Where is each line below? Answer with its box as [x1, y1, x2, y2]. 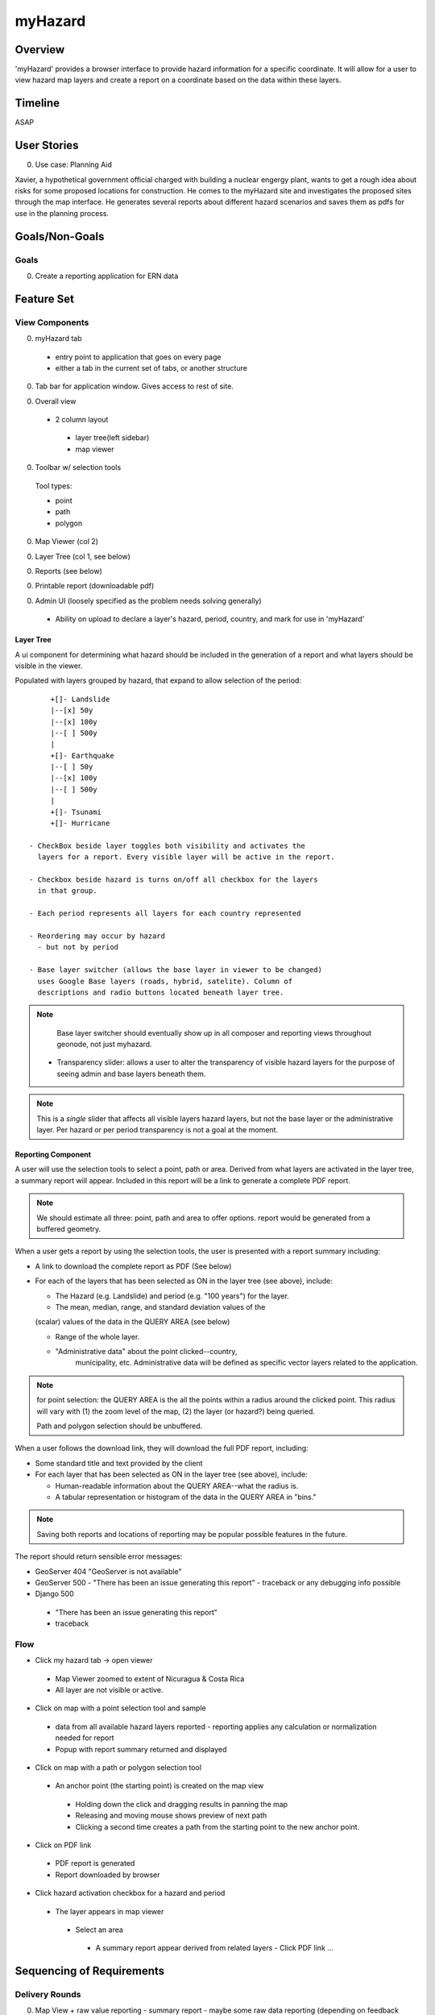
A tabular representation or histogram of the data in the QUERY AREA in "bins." [55, 1492, 317, 1502]
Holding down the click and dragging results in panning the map [75, 1799, 288, 1809]
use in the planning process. [14, 208, 109, 218]
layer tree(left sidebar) [75, 433, 150, 442]
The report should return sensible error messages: [14, 1552, 183, 1561]
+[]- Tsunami [50, 807, 102, 816]
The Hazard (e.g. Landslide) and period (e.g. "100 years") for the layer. [55, 1290, 290, 1301]
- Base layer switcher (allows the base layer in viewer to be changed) [29, 966, 322, 974]
